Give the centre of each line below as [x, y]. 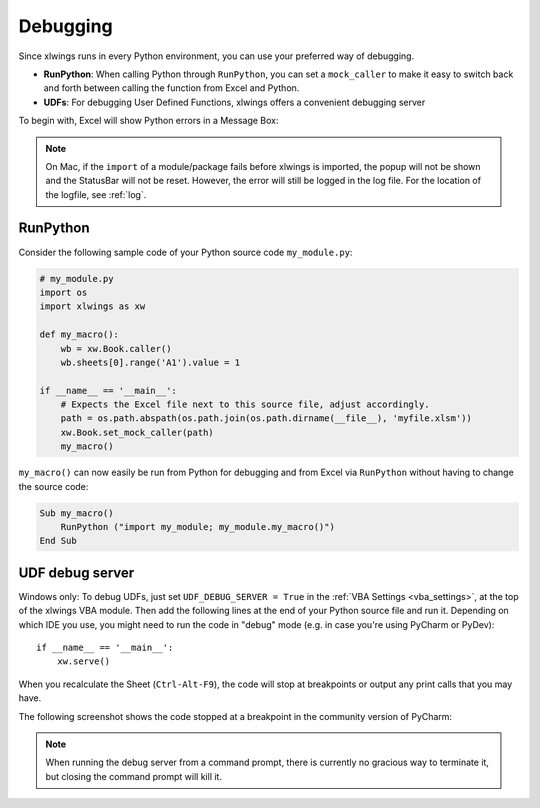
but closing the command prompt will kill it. [133, 776]
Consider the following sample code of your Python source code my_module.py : [185, 252]
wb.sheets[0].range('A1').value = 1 [150, 362]
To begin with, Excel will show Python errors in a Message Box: [148, 121]
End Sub [58, 541]
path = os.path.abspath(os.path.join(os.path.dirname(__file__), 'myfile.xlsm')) [266, 418]
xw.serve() [83, 661]
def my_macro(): [79, 334]
